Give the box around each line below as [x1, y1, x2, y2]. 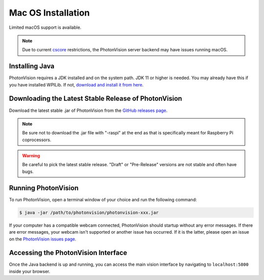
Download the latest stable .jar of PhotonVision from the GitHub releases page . [9, 108, 168, 113]
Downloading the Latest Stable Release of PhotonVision [9, 94, 182, 103]
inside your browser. [9, 268, 50, 274]
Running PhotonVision [9, 184, 79, 192]
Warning [22, 153, 40, 159]
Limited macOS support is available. [9, 24, 82, 30]
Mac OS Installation [9, 7, 90, 18]
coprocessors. [22, 137, 51, 143]
